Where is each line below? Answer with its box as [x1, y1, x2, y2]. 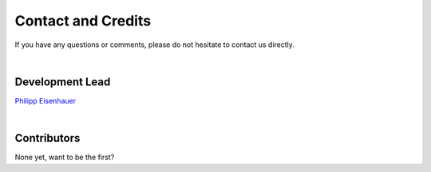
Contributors [14, 131, 81, 145]
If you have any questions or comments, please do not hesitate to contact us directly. [14, 40, 295, 49]
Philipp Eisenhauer [14, 96, 76, 105]
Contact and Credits [14, 12, 152, 29]
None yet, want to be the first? [14, 152, 115, 162]
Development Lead [14, 75, 111, 88]
